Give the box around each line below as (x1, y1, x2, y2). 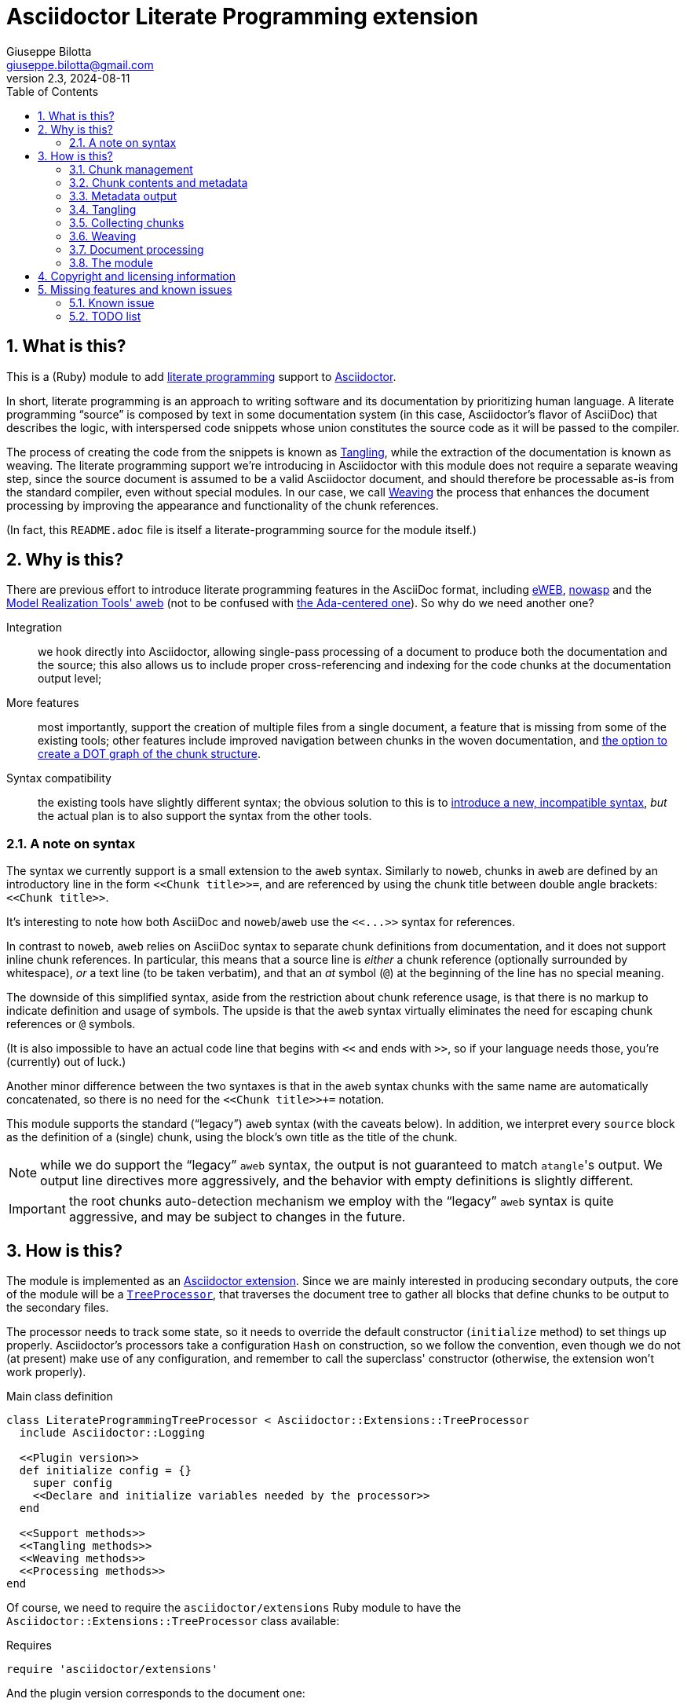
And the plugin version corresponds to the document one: (6, 1686, 305, 1701)
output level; (38, 672, 102, 686)
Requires (6, 1638, 52, 1653)
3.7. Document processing (69, 242, 204, 256)
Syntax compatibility (6, 771, 111, 785)
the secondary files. (6, 1301, 109, 1315)
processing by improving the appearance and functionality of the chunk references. (6, 498, 439, 512)
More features (6, 696, 79, 710)
